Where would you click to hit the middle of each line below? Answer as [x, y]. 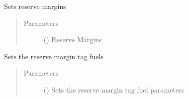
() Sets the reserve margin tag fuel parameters [114, 89]
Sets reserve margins [35, 6]
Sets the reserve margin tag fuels [54, 56]
